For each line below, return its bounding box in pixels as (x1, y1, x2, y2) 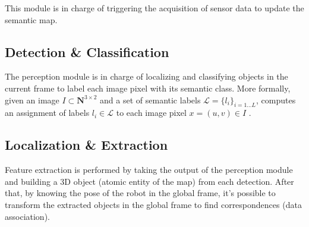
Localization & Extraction (5, 135, 168, 154)
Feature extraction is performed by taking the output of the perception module (5, 163, 293, 176)
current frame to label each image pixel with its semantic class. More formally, (5, 81, 291, 94)
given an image (5, 93, 59, 106)
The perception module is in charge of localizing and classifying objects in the (5, 70, 288, 83)
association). (5, 210, 50, 222)
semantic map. (5, 13, 58, 26)
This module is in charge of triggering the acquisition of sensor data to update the (5, 2, 304, 14)
